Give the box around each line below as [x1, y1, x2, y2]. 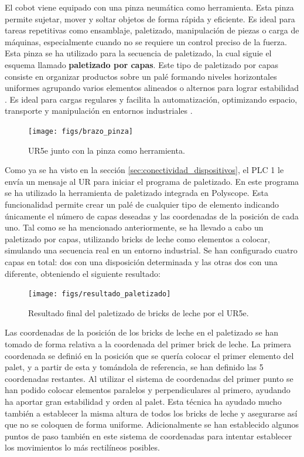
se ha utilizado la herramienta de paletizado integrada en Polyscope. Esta [5, 187, 268, 199]
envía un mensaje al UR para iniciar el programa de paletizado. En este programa [5, 175, 299, 187]
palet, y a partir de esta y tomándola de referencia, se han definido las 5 [5, 361, 264, 373]
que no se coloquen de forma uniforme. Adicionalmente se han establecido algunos [5, 418, 299, 431]
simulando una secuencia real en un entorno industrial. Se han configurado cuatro [5, 244, 298, 256]
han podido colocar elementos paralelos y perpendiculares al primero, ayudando [5, 384, 291, 396]
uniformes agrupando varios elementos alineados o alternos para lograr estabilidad [5, 82, 299, 94]
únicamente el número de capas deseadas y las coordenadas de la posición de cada [5, 209, 299, 222]
